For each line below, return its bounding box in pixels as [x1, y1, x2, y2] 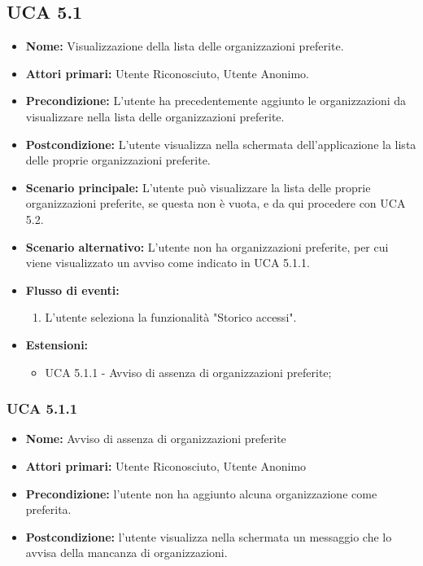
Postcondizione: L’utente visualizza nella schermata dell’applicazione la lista [25, 135, 416, 152]
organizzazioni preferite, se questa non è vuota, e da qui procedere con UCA [25, 195, 406, 212]
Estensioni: [25, 336, 89, 353]
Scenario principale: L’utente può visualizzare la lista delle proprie [25, 178, 371, 195]
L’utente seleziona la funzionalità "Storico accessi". [45, 309, 297, 326]
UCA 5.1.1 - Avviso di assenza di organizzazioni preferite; [45, 363, 332, 380]
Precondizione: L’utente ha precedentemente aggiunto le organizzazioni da [25, 92, 407, 109]
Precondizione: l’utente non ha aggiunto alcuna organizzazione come [25, 485, 377, 502]
